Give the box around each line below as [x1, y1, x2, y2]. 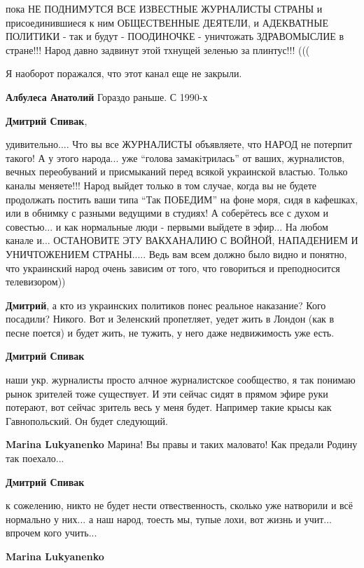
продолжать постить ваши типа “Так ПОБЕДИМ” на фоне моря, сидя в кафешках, [6, 191, 358, 206]
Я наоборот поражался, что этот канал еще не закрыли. [6, 66, 242, 81]
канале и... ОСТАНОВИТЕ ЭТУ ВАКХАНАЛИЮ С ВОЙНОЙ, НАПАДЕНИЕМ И [6, 233, 358, 248]
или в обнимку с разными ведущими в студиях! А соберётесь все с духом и [6, 205, 329, 220]
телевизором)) [6, 274, 66, 289]
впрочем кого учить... [6, 525, 97, 540]
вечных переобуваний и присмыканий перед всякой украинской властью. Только [6, 164, 348, 179]
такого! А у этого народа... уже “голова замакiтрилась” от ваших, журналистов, [6, 150, 345, 165]
